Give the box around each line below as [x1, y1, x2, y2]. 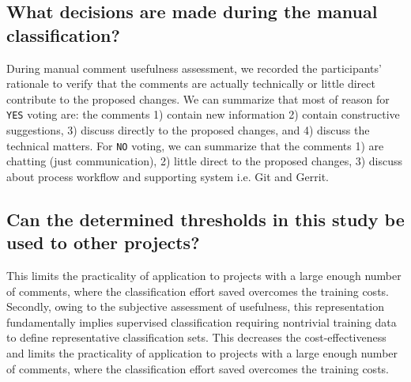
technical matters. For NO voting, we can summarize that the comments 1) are [6, 137, 384, 153]
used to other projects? [6, 230, 200, 255]
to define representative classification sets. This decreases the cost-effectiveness [6, 329, 386, 346]
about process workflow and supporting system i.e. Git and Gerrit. [6, 168, 329, 184]
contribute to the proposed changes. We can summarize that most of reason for [6, 90, 390, 107]
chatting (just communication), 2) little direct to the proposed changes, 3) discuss [6, 153, 403, 169]
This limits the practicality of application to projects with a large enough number [6, 267, 402, 284]
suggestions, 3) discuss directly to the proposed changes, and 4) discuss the [6, 122, 370, 138]
